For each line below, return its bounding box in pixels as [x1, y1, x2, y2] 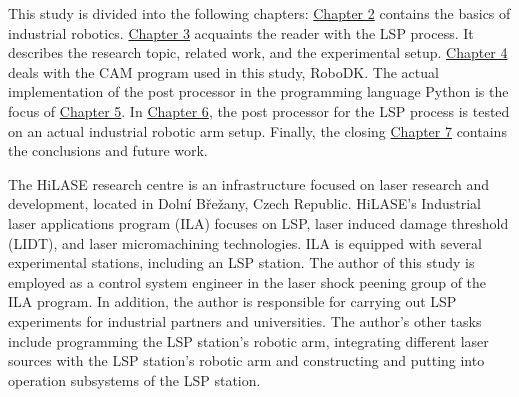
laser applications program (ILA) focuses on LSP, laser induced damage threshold [8, 212, 509, 233]
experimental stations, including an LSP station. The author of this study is [8, 252, 475, 273]
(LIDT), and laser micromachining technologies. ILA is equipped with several [8, 232, 482, 253]
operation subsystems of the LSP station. [8, 369, 261, 390]
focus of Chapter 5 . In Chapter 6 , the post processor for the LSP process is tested [8, 100, 510, 121]
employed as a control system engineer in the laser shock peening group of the [8, 271, 487, 292]
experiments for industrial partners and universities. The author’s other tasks [8, 310, 482, 331]
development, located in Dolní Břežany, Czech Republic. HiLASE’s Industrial [8, 193, 481, 214]
